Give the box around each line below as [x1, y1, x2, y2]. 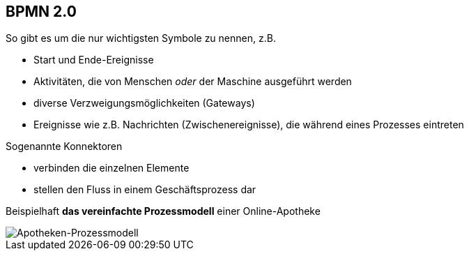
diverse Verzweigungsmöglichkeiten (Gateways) [33, 97, 255, 110]
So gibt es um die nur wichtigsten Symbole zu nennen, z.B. [6, 32, 276, 45]
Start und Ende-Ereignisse [33, 54, 154, 66]
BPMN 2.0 [6, 3, 77, 20]
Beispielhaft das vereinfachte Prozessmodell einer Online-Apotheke [6, 205, 321, 218]
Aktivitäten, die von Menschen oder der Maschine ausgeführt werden [33, 75, 352, 88]
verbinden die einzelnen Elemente [33, 162, 190, 174]
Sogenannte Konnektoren [6, 140, 123, 153]
